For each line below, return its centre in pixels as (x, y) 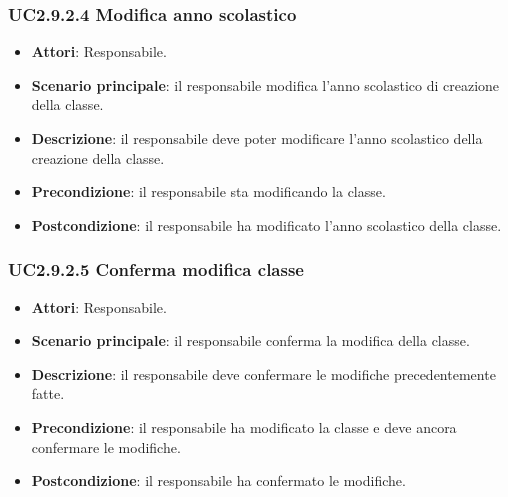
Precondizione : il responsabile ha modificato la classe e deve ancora (244, 426)
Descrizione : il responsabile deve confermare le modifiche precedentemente (263, 373)
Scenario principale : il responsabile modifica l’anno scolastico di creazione (265, 84)
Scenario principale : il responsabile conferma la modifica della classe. (250, 340)
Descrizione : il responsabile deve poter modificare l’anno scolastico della (257, 138)
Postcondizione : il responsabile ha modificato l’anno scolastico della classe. (266, 224)
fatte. (48, 393)
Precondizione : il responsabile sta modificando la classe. (208, 191)
